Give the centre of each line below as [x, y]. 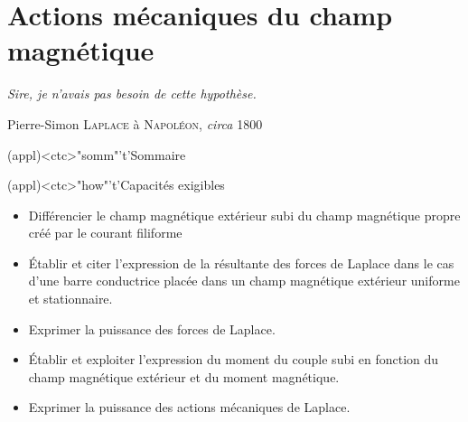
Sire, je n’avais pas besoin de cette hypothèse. [132, 94]
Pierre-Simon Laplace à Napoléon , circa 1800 [135, 123]
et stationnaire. [70, 299]
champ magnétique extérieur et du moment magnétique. [184, 376]
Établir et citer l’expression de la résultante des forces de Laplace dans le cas [241, 263]
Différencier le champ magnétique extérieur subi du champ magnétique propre [244, 215]
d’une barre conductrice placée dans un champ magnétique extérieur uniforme [244, 281]
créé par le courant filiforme [105, 233]
